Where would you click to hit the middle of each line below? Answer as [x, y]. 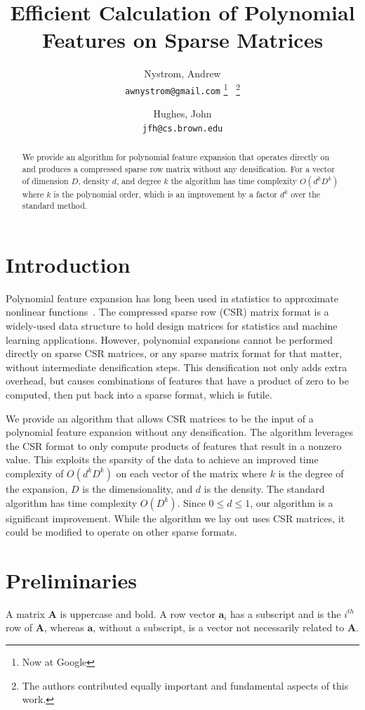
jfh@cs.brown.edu [182, 128]
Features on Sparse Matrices [182, 40]
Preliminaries [71, 580]
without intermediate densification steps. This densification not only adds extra [177, 367]
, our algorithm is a [292, 502]
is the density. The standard [264, 488]
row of [19, 627]
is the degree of [311, 473]
